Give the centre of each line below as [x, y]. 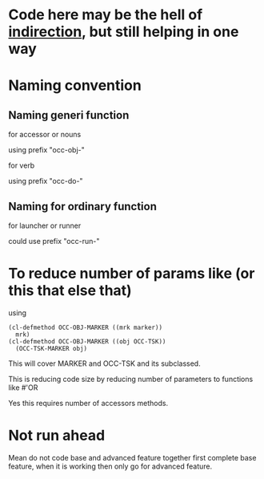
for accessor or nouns [45, 135]
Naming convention [75, 85]
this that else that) [70, 291]
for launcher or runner [45, 225]
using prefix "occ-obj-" [47, 150]
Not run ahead [57, 436]
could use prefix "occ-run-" [54, 241]
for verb [22, 165]
